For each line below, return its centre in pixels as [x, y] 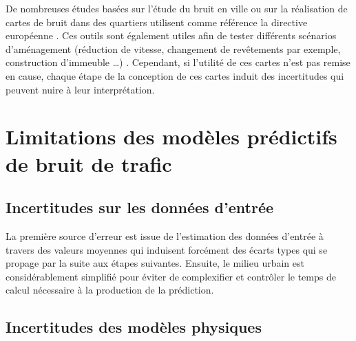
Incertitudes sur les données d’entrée [140, 207]
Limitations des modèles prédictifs [171, 136]
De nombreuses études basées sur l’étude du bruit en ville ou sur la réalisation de [177, 8]
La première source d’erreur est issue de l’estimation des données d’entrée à [165, 235]
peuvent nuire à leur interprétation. [80, 89]
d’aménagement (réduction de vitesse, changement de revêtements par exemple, [173, 48]
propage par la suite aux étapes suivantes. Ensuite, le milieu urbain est [155, 263]
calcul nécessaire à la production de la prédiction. [110, 290]
